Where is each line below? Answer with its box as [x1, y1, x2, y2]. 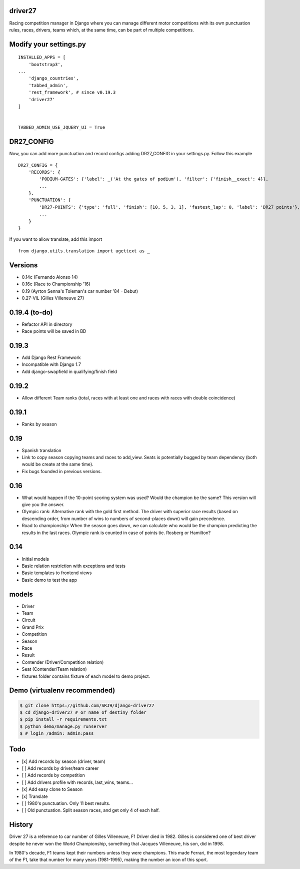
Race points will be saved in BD [21, 328, 86, 334]
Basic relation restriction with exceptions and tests [21, 563, 126, 569]
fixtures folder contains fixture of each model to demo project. [21, 673, 150, 679]
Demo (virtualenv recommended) [9, 686, 115, 695]
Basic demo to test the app [21, 577, 77, 583]
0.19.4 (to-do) [9, 308, 53, 316]
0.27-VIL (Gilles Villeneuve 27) [21, 295, 84, 301]
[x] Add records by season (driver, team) [21, 758, 106, 764]
